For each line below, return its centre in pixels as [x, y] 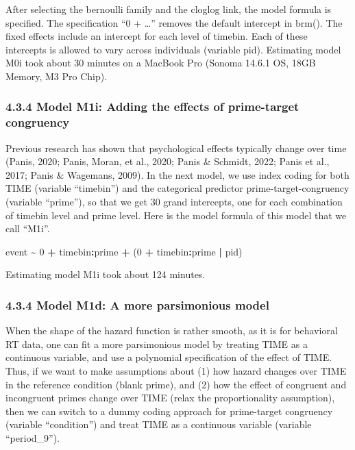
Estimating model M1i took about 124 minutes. [106, 274]
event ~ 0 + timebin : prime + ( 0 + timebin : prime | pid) [124, 251]
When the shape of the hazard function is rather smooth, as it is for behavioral [172, 330]
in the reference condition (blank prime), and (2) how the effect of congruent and [176, 384]
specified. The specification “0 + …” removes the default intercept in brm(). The [174, 22]
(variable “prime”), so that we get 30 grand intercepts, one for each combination [174, 202]
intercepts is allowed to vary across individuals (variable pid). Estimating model [173, 49]
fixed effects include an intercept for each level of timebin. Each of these [157, 36]
